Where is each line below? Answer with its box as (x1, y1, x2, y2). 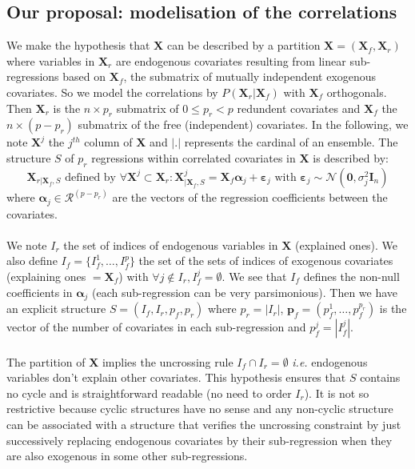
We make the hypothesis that (6, 37, 150, 54)
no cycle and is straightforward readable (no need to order (6, 384, 292, 401)
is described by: (313, 149, 389, 166)
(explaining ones (6, 268, 86, 285)
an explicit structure (6, 300, 106, 317)
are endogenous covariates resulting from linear (115, 52, 346, 69)
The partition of (6, 353, 86, 370)
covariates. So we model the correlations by (6, 83, 218, 100)
